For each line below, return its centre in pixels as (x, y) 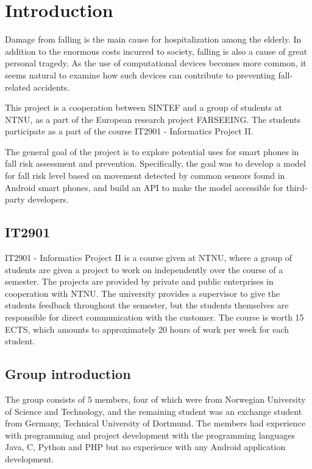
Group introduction (68, 374)
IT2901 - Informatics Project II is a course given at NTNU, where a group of (149, 258)
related (18, 87)
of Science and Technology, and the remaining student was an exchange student (154, 411)
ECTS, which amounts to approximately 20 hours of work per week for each (147, 329)
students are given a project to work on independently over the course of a (144, 269)
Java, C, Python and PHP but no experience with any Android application (145, 447)
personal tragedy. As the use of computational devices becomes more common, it (156, 63)
